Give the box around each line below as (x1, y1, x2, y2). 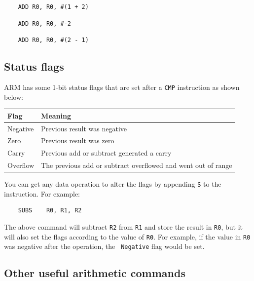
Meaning (41, 110, 72, 120)
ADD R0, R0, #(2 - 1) (18, 37, 89, 44)
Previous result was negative (41, 123, 127, 133)
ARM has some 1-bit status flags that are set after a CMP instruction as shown (4, 81, 240, 92)
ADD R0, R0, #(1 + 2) (18, 3, 89, 10)
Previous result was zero (41, 135, 114, 146)
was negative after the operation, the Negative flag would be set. (4, 241, 205, 251)
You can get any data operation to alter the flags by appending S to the (4, 179, 221, 189)
